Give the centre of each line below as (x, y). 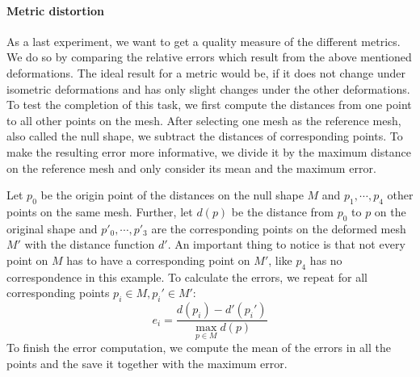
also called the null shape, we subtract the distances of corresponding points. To (205, 136)
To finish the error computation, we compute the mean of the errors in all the (199, 348)
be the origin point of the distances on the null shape (172, 195)
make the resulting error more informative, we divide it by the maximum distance (209, 151)
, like (280, 260)
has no (326, 260)
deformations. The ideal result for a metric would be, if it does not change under (206, 72)
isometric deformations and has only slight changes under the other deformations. (208, 88)
